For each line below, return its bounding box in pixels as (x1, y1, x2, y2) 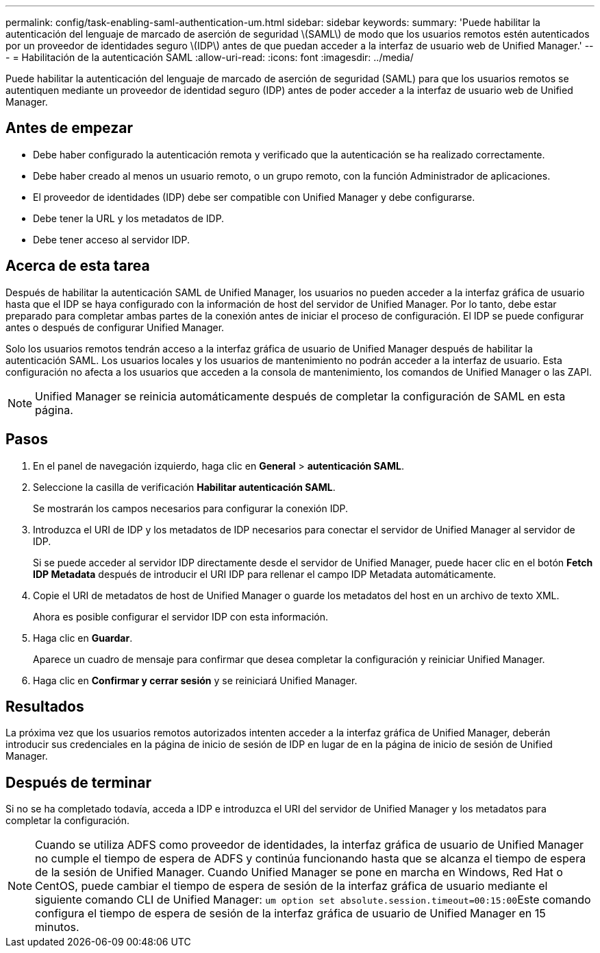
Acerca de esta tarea (5, 257, 150, 275)
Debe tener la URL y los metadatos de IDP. (33, 212, 225, 224)
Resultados (5, 697, 84, 715)
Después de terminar (5, 773, 152, 791)
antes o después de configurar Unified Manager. (5, 321, 225, 333)
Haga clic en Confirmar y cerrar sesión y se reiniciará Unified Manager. (33, 674, 358, 686)
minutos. (35, 920, 79, 934)
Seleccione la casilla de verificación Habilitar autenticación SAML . (33, 481, 336, 493)
